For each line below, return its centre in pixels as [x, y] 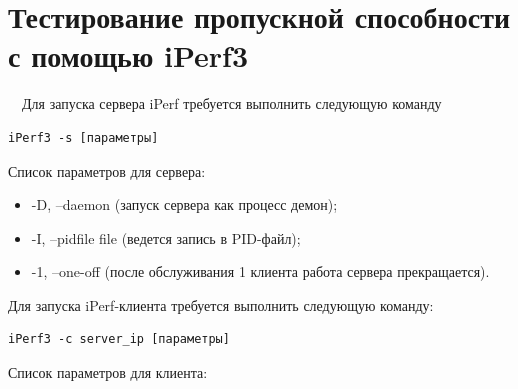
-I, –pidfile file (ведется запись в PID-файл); [166, 237]
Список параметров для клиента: [108, 372]
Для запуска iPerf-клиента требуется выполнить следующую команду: [221, 304]
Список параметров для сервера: [107, 170]
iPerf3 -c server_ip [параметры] [119, 339]
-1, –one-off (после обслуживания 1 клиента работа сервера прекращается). [260, 271]
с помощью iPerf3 [128, 55]
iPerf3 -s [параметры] [83, 137]
